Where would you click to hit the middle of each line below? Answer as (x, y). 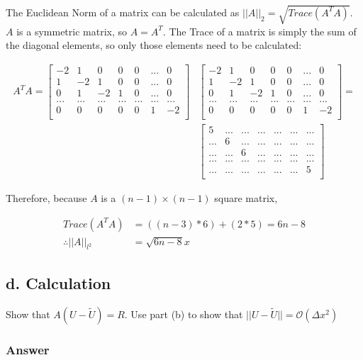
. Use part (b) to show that (184, 314)
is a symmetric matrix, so (72, 31)
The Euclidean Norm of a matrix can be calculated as (123, 12)
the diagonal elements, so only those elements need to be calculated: (154, 45)
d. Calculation (58, 282)
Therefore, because (46, 198)
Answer (28, 349)
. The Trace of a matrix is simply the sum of (259, 31)
